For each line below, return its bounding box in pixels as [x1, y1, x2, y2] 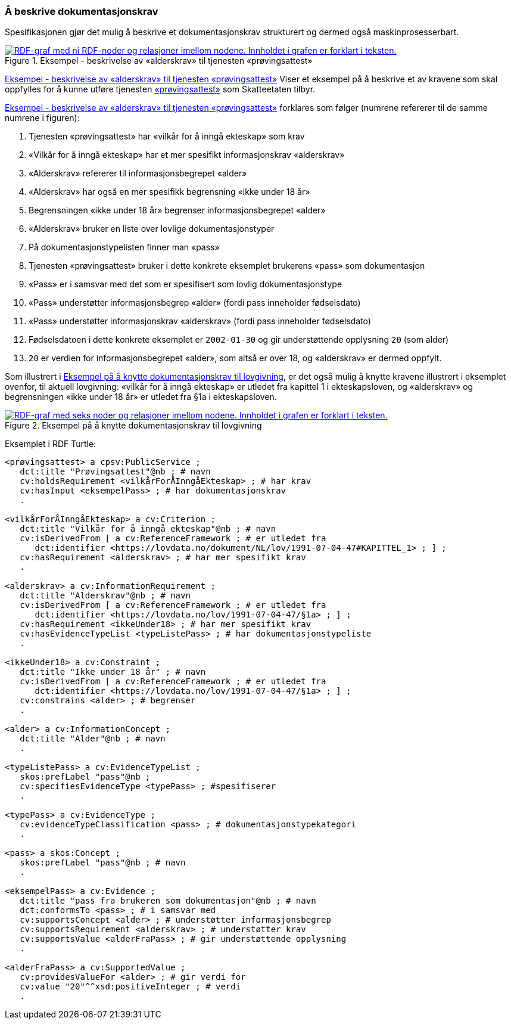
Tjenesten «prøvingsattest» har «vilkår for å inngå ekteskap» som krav [29, 131, 305, 142]
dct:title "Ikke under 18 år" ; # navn [20, 667, 206, 677]
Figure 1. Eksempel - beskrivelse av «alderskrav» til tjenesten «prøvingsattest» [5, 55, 313, 66]
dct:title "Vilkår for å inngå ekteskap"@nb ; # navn [20, 524, 276, 534]
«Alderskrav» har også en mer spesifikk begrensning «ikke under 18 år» [29, 187, 310, 197]
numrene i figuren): [5, 113, 80, 123]
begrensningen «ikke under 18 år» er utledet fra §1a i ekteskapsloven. [5, 392, 277, 402]
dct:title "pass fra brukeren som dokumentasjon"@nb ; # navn [20, 896, 316, 906]
